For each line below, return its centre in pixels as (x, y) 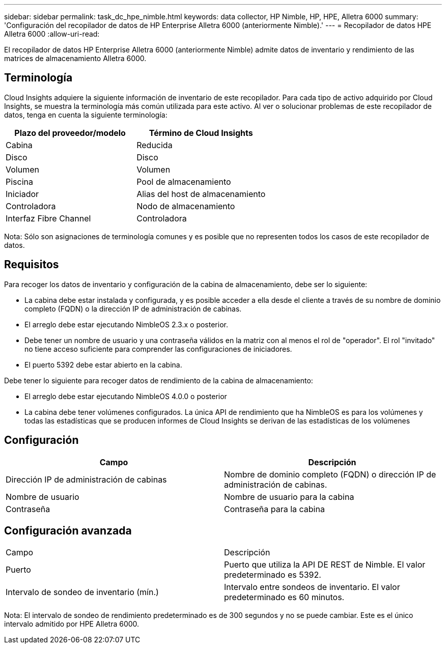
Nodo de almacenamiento (186, 206)
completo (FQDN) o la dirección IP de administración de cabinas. (133, 308)
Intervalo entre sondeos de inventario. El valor (312, 587)
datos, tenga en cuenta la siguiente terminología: (86, 115)
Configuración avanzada (68, 530)
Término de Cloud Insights (201, 133)
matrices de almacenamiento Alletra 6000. (75, 58)
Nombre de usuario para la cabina (289, 497)
